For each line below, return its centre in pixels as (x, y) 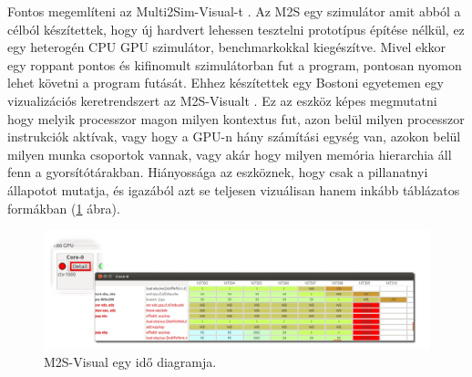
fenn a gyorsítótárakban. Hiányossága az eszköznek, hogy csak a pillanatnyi (218, 172)
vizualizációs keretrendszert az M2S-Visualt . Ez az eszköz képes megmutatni (222, 100)
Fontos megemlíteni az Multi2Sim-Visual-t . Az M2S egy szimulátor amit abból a (234, 11)
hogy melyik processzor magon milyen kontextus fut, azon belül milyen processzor (236, 118)
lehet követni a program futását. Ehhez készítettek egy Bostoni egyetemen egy (226, 83)
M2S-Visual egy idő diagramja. (130, 362)
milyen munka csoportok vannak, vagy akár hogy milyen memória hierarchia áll (230, 154)
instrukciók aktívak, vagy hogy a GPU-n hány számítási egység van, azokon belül (234, 136)
